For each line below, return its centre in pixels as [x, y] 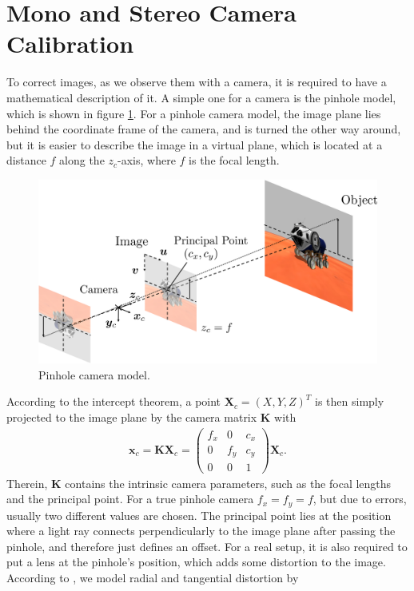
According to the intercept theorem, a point [114, 401]
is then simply [350, 401]
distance [26, 160]
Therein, [27, 483]
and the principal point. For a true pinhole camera [130, 499]
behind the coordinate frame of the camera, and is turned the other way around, [204, 129]
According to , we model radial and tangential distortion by [153, 577]
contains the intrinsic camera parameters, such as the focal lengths [228, 483]
